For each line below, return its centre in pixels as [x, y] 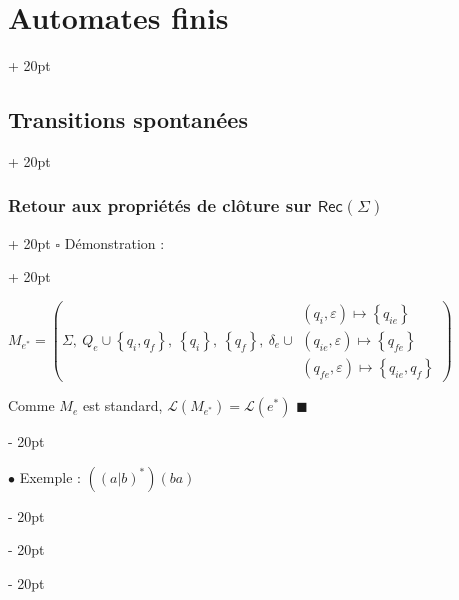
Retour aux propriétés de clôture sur [160, 205]
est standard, [122, 405]
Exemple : [50, 476]
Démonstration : [114, 242]
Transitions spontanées [128, 119]
